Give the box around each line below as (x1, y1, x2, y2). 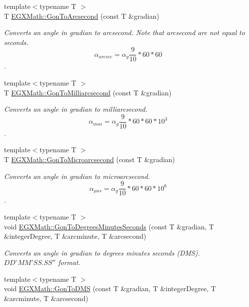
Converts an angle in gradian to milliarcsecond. (4, 104, 147, 114)
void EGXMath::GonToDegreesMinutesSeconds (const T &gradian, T (4, 221, 214, 231)
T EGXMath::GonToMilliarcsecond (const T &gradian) (4, 87, 172, 97)
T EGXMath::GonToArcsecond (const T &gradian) (4, 10, 159, 21)
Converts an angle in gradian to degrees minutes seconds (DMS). (4, 247, 200, 258)
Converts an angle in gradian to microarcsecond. (4, 171, 150, 181)
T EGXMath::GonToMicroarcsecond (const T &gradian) (4, 154, 175, 165)
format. (58, 257, 80, 267)
